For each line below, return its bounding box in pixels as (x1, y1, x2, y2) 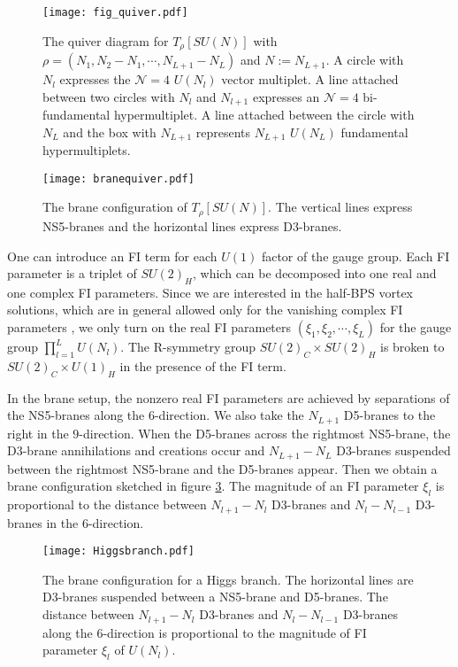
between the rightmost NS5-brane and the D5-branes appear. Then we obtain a (7, 459, 438, 477)
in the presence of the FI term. (119, 356, 286, 375)
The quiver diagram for (42, 31, 169, 50)
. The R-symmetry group (120, 337, 256, 356)
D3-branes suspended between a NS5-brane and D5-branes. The (42, 587, 388, 606)
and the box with (63, 122, 156, 141)
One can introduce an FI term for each (7, 246, 218, 265)
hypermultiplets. (42, 141, 131, 159)
